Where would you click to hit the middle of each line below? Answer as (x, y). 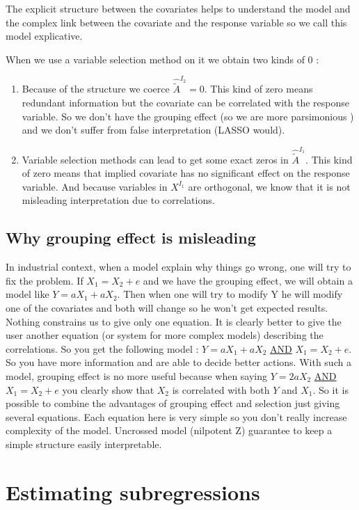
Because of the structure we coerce (96, 89)
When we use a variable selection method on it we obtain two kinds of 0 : (162, 59)
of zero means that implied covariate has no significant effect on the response (186, 173)
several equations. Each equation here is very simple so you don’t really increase (176, 416)
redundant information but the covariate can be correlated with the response (185, 102)
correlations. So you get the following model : (102, 348)
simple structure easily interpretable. (84, 444)
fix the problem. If (45, 280)
